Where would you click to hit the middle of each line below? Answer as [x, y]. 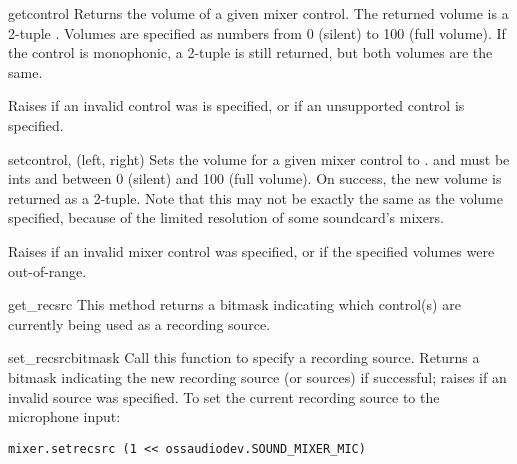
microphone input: [64, 416]
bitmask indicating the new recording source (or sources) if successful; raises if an [257, 376]
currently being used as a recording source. [139, 323]
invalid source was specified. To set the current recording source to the [224, 396]
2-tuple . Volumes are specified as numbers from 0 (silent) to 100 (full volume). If [257, 32]
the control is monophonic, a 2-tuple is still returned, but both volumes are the [250, 52]
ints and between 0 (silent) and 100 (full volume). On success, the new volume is [255, 178]
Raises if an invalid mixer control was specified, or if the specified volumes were [251, 250]
